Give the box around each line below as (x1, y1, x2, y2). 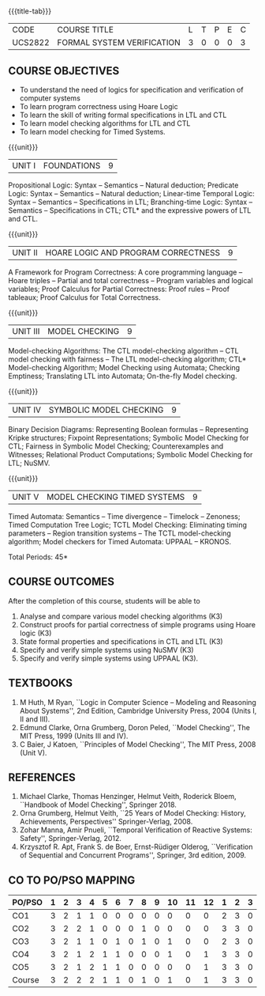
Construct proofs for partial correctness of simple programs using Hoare (19, 619, 256, 629)
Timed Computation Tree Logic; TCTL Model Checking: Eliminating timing (8, 521, 247, 529)
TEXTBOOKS (8, 676, 73, 690)
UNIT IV (12, 404, 42, 415)
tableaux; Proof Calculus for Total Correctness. (8, 293, 162, 302)
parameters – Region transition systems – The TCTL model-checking (8, 528, 231, 538)
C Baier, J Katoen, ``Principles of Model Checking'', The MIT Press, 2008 (19, 739, 256, 749)
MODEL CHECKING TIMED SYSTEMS (46, 491, 185, 502)
